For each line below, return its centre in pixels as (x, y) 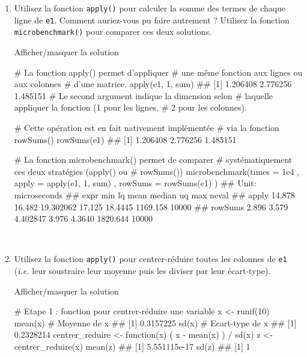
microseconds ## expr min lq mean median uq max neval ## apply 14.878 (154, 194)
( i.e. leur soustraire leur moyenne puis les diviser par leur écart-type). (142, 270)
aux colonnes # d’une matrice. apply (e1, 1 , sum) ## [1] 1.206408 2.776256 (153, 84)
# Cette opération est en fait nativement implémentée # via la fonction (147, 127)
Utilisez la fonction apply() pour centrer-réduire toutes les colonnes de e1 (150, 259)
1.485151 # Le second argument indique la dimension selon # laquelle (143, 95)
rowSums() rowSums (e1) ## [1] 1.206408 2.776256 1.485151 (125, 139)
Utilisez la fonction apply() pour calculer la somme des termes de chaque (150, 8)
